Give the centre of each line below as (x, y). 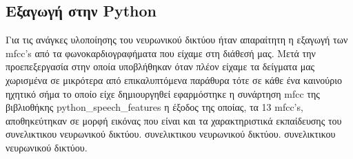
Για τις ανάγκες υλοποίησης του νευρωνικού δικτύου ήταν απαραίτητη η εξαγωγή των (177, 40)
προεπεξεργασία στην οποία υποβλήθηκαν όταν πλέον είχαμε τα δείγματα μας (160, 66)
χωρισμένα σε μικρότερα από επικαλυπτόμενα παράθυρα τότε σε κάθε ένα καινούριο (174, 79)
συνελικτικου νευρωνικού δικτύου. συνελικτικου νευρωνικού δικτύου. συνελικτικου (171, 134)
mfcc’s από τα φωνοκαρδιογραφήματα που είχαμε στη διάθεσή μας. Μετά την (161, 53)
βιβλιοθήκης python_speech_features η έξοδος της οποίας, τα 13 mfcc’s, (154, 107)
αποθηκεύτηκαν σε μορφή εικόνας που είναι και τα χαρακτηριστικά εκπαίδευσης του (174, 120)
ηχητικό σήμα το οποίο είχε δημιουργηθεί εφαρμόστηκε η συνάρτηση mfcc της (163, 93)
